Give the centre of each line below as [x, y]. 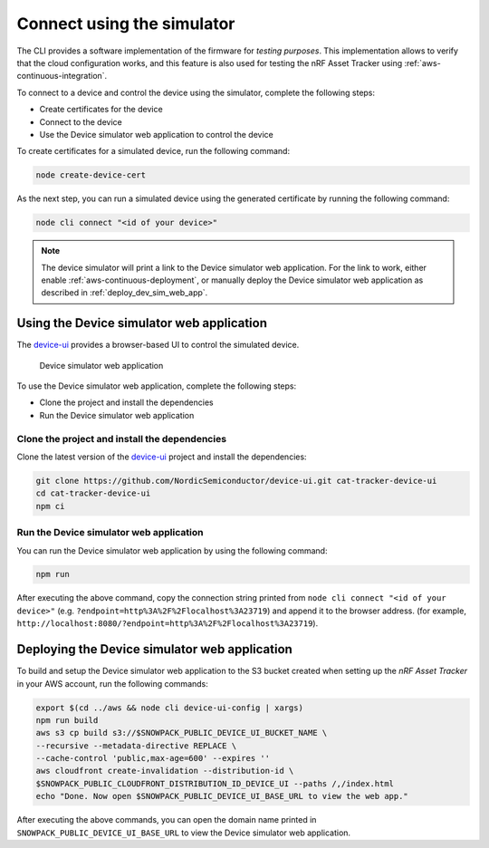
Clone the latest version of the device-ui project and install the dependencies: [162, 457]
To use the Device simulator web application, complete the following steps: [157, 386]
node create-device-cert [91, 175]
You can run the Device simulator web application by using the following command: [172, 550]
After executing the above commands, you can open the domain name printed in [167, 820]
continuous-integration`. [62, 76]
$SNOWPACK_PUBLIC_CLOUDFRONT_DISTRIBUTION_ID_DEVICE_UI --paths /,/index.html [215, 783]
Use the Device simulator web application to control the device [156, 134]
